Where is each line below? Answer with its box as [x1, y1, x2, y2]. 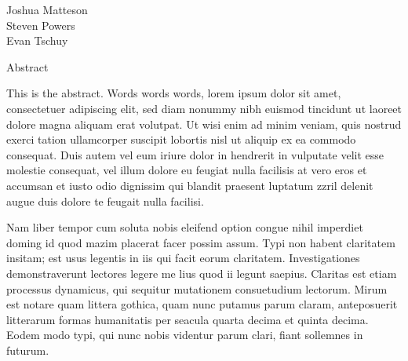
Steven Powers [6, 16, 75, 33]
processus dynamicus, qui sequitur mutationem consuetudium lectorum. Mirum [6, 280, 388, 297]
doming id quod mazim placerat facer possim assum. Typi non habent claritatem [6, 234, 395, 250]
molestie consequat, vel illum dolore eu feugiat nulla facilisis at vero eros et [6, 162, 367, 178]
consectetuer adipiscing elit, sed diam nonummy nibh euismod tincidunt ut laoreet [6, 100, 403, 116]
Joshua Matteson [6, 2, 88, 17]
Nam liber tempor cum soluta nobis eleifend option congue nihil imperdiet [6, 219, 363, 235]
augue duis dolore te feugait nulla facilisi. [6, 192, 204, 209]
